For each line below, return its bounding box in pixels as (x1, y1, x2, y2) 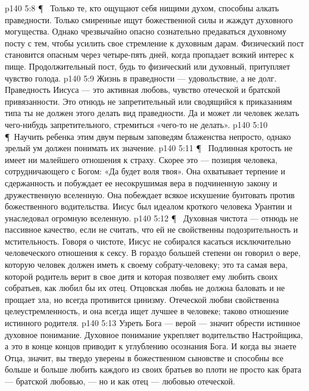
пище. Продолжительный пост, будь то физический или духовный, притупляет (5, 60, 291, 72)
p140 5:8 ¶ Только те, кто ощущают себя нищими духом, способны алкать (5, 2, 279, 14)
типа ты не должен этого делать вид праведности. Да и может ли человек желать (5, 107, 299, 119)
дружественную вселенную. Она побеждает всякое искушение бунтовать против (5, 188, 295, 201)
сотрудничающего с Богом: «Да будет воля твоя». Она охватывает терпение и (5, 165, 285, 177)
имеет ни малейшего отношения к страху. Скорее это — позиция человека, (5, 153, 277, 165)
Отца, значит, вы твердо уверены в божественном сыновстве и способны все (5, 351, 284, 364)
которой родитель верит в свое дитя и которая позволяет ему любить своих (5, 270, 278, 282)
